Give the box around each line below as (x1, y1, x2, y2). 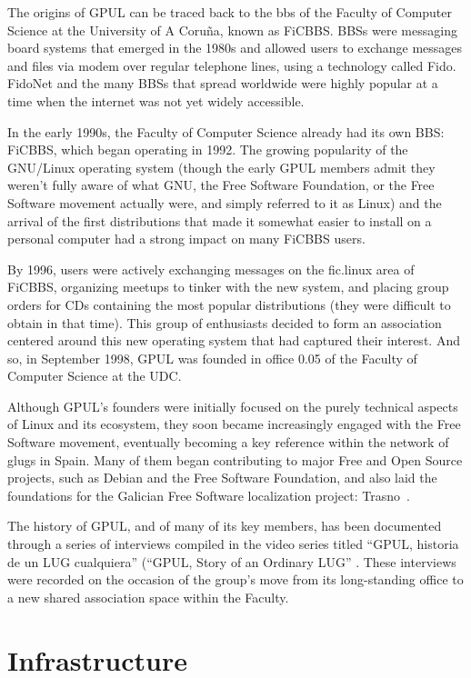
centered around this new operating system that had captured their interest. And (7, 331, 460, 350)
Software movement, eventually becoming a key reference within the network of (7, 433, 449, 452)
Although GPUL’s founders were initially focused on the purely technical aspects (7, 396, 458, 415)
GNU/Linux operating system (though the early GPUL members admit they (7, 157, 436, 176)
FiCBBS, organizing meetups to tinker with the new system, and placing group (7, 277, 449, 296)
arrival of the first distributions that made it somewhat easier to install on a (7, 211, 432, 230)
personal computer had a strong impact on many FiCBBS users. (7, 229, 366, 248)
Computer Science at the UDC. (7, 366, 182, 385)
